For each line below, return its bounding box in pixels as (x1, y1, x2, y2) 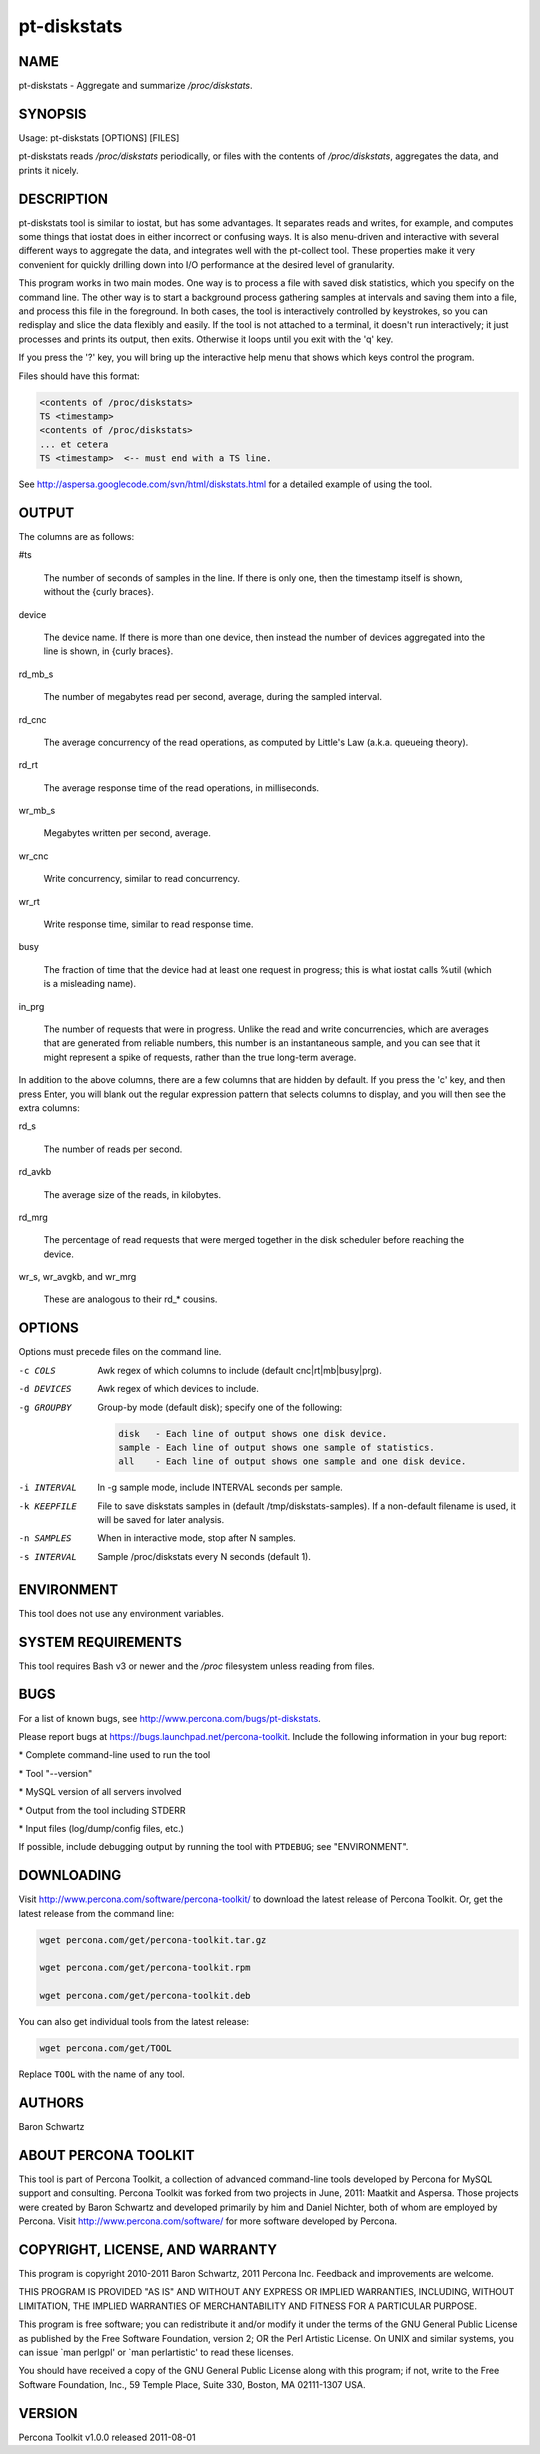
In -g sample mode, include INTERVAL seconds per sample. (97, 1481, 344, 1494)
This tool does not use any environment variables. (18, 1607, 225, 1619)
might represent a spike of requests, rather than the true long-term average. (43, 1051, 357, 1063)
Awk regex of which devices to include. (97, 1383, 259, 1395)
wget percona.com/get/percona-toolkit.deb (39, 1990, 251, 2002)
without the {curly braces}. (43, 586, 154, 598)
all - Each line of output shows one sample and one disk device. (118, 1456, 467, 1467)
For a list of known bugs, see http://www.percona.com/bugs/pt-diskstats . (18, 1712, 322, 1724)
